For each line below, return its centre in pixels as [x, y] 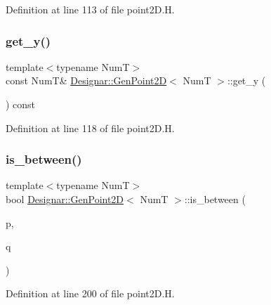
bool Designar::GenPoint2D [65, 199]
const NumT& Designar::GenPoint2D [86, 80]
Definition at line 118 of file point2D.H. [90, 128]
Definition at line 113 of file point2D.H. [90, 9]
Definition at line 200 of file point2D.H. [90, 293]
